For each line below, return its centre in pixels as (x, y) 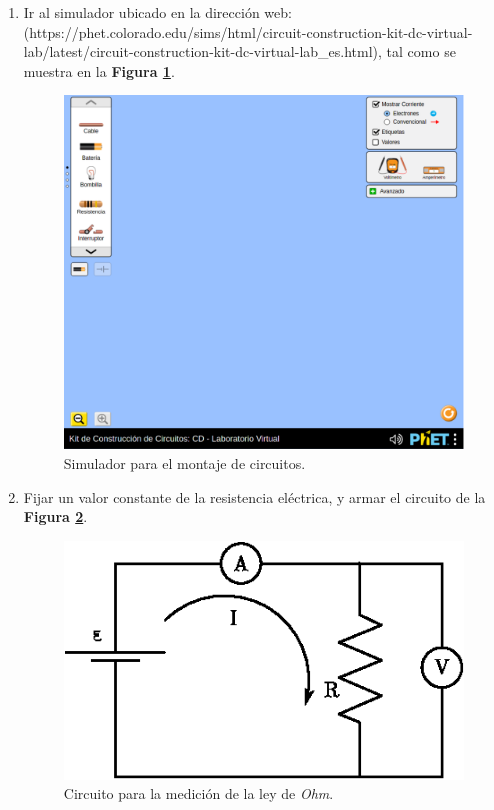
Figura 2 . (55, 516)
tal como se (421, 51)
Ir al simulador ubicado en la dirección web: (157, 12)
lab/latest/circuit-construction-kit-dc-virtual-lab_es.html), (202, 51)
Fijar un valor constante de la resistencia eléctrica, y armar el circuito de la (254, 496)
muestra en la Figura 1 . (99, 70)
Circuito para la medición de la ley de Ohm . (198, 793)
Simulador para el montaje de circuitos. (184, 463)
